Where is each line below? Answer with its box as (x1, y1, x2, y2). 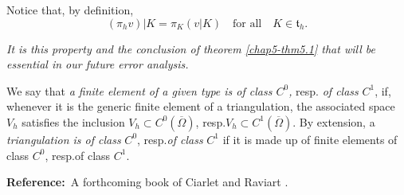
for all (233, 18, 262, 29)
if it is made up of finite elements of (222, 131, 398, 147)
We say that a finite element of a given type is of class (6, 82, 273, 99)
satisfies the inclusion (22, 113, 125, 130)
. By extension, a (292, 113, 375, 130)
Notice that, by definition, (6, 2, 134, 18)
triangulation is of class (6, 131, 121, 147)
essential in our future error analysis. (6, 56, 189, 72)
